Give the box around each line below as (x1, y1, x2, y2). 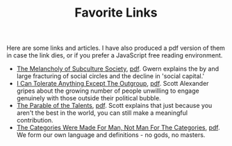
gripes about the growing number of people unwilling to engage (16, 86, 199, 95)
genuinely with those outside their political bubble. (16, 94, 161, 102)
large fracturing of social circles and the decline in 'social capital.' (16, 72, 205, 80)
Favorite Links (74, 5, 158, 21)
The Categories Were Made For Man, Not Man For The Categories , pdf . (16, 123, 220, 132)
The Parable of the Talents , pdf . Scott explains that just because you (16, 102, 213, 110)
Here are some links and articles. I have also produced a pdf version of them (6, 44, 225, 53)
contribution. (16, 116, 53, 125)
